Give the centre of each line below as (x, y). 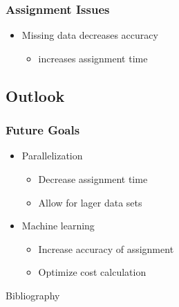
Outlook (35, 95)
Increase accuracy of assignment (106, 248)
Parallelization (52, 156)
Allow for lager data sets (90, 202)
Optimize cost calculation (92, 272)
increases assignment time (93, 58)
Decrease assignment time (93, 179)
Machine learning (58, 226)
